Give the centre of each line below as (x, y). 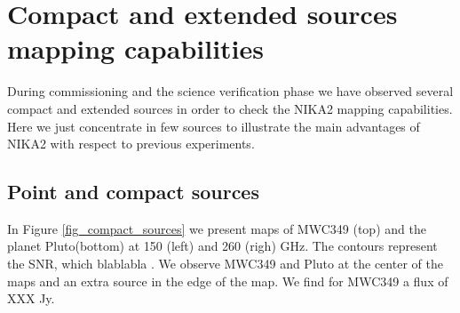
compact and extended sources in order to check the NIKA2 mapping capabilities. (230, 108)
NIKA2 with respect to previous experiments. (131, 144)
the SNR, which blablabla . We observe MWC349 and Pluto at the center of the (225, 264)
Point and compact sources (133, 192)
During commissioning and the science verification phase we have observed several (230, 91)
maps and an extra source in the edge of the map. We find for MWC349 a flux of (228, 281)
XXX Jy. (31, 298)
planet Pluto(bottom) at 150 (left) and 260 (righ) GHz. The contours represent (222, 246)
